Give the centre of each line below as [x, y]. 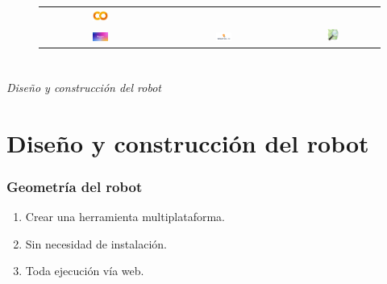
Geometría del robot [75, 186]
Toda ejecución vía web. [85, 271]
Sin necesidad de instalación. [96, 243]
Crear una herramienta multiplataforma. [125, 217]
